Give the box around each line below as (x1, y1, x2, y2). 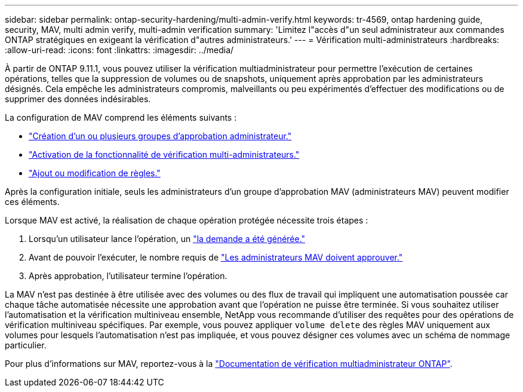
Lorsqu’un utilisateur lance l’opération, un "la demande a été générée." (29, 234, 306, 244)
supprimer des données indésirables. (5, 94, 151, 104)
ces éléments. (5, 197, 60, 207)
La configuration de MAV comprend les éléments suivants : (5, 112, 237, 122)
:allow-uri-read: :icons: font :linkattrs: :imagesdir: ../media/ (5, 45, 234, 55)
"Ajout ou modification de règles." (29, 168, 161, 178)
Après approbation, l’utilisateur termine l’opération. (29, 271, 227, 281)
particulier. (5, 340, 47, 350)
